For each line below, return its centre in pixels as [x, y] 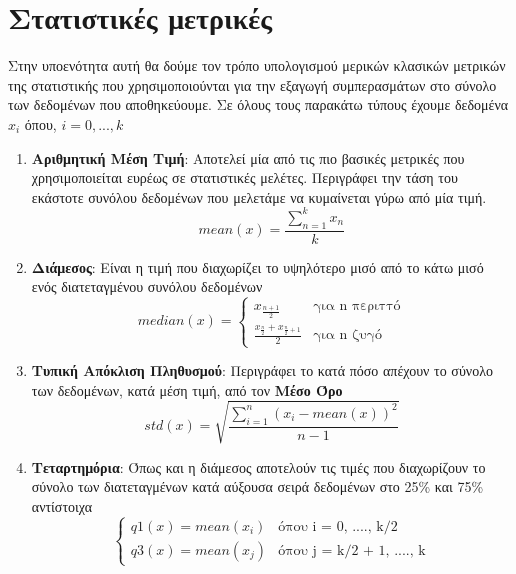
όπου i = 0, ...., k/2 [338, 526]
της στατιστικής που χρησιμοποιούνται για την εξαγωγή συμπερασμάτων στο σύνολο [252, 84]
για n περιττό [357, 306]
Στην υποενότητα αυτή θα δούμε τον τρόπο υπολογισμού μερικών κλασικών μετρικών [257, 65]
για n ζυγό [347, 335]
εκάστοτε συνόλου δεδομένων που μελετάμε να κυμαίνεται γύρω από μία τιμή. [259, 196]
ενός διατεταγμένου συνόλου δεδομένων [147, 286]
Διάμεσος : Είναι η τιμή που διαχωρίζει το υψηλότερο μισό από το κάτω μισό [257, 266]
